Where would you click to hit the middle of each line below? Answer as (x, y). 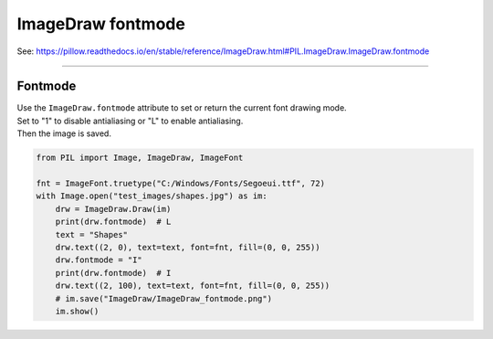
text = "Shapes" (91, 234)
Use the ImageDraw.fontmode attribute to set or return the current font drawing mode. (182, 108)
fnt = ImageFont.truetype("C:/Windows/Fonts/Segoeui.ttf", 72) (181, 183)
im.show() (77, 311)
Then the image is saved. (64, 133)
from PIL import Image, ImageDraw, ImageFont (140, 158)
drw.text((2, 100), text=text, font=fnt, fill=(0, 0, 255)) (193, 286)
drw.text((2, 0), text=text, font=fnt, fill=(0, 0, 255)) (188, 247)
